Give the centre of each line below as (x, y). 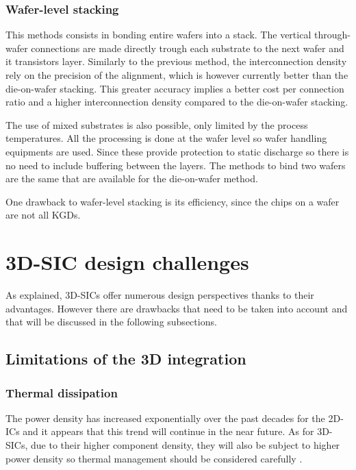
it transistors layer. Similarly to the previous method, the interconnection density (176, 61)
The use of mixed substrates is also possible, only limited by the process (157, 124)
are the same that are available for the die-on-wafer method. (132, 178)
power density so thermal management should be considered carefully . (154, 458)
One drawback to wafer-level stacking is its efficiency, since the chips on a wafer (173, 201)
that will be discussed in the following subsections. (111, 322)
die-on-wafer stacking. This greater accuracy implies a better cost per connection (175, 88)
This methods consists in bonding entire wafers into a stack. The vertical (158, 35)
